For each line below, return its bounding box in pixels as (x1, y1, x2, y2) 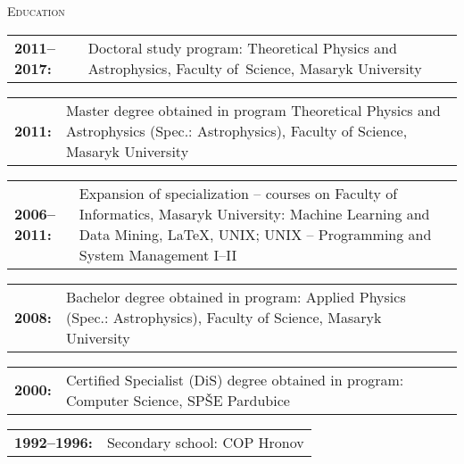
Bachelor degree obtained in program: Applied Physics (65, 286, 406, 307)
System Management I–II (79, 244, 237, 265)
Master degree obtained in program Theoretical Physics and (65, 99, 441, 120)
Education (7, 2, 65, 20)
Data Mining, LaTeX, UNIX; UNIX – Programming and (79, 223, 432, 244)
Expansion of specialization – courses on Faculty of (79, 182, 398, 203)
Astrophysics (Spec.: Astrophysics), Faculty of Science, (65, 120, 408, 141)
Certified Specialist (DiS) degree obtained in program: (65, 369, 404, 390)
